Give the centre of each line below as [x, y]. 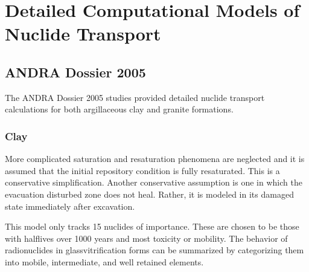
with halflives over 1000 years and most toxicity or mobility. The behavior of [146, 238]
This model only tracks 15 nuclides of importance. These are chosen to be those [152, 226]
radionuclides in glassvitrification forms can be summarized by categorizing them [154, 250]
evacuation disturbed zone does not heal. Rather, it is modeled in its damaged [149, 194]
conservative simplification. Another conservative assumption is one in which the [154, 182]
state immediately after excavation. [70, 206]
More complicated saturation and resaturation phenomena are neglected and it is [155, 159]
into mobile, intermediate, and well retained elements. [104, 261]
